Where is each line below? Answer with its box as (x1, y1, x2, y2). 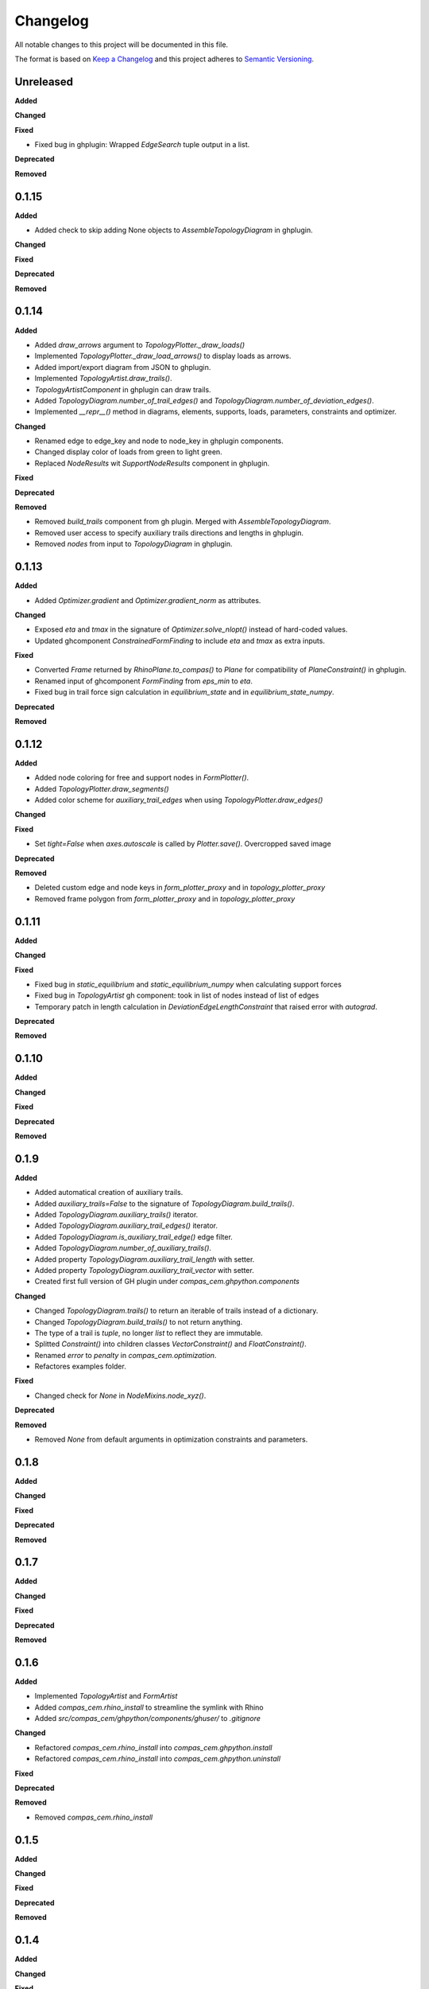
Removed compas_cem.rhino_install (34, 1812, 153, 1822)
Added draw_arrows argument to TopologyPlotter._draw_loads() (34, 340, 245, 349)
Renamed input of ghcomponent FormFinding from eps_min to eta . (34, 676, 253, 686)
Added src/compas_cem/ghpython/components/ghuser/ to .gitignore (34, 1714, 261, 1723)
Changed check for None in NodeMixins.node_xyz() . (34, 1391, 207, 1400)
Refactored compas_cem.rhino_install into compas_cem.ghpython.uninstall (34, 1754, 281, 1764)
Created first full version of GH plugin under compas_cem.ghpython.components (34, 1277, 300, 1286)
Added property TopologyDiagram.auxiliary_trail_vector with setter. (34, 1265, 254, 1275)
